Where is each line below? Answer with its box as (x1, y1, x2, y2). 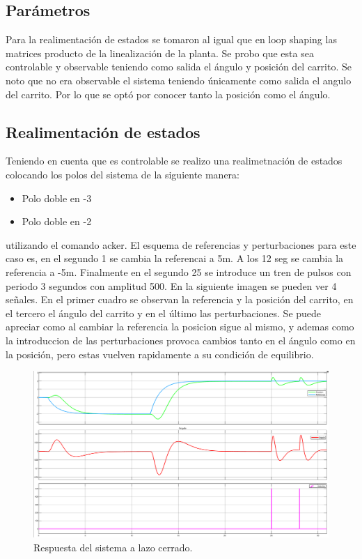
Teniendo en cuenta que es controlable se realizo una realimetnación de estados (6, 153, 343, 168)
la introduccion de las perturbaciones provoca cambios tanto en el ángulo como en (6, 332, 356, 347)
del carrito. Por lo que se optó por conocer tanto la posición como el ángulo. (6, 86, 331, 101)
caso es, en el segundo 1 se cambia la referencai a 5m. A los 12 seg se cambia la (6, 251, 344, 266)
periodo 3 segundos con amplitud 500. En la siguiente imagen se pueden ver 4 (6, 278, 337, 293)
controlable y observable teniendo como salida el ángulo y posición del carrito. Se (6, 59, 352, 74)
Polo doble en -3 (22, 190, 92, 205)
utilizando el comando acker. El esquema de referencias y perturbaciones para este (6, 237, 356, 252)
